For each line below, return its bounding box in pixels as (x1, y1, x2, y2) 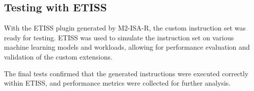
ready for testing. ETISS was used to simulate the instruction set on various (4, 32, 234, 42)
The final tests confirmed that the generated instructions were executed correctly (4, 68, 249, 78)
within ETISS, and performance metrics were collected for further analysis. (4, 78, 231, 88)
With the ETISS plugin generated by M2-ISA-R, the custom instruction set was (4, 23, 246, 33)
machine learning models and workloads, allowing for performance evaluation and (4, 42, 250, 52)
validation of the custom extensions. (4, 51, 112, 61)
